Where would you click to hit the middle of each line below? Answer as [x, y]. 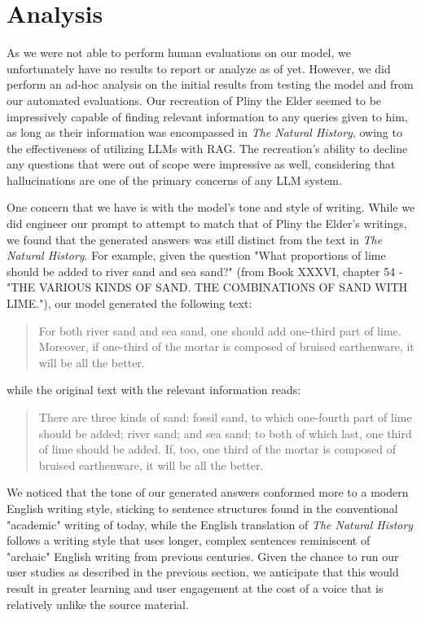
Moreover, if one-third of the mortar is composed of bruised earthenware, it [226, 346]
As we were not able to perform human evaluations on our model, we [179, 53]
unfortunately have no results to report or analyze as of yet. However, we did [199, 68]
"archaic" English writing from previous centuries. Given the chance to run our [203, 556]
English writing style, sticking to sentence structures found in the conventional [202, 508]
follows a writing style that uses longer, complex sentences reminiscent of [189, 540]
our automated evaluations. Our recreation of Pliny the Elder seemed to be [194, 100]
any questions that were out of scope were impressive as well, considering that [201, 164]
